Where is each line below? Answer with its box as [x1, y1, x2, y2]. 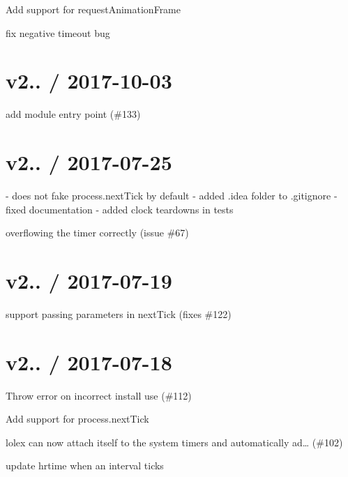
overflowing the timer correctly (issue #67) [6, 225, 189, 240]
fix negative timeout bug [6, 25, 110, 40]
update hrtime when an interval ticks [6, 458, 164, 473]
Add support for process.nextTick [6, 411, 149, 426]
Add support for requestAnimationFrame [6, 2, 181, 16]
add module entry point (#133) [6, 107, 141, 121]
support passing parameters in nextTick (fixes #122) [6, 306, 232, 321]
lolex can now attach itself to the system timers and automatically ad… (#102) [6, 434, 343, 449]
